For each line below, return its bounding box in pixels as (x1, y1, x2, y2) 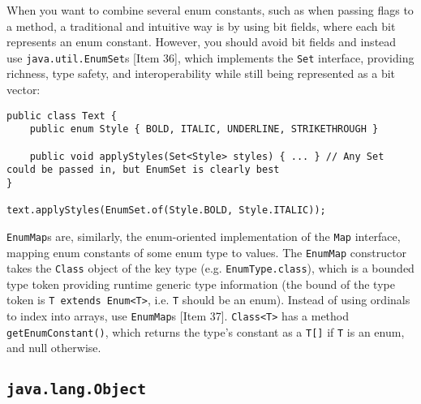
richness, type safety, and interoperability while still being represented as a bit (6, 65, 396, 82)
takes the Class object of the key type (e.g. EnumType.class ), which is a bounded (6, 260, 415, 277)
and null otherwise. (6, 339, 101, 356)
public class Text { (6, 110, 118, 122)
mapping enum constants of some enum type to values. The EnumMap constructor (6, 243, 407, 260)
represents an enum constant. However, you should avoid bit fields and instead (6, 33, 397, 50)
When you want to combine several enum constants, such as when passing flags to (6, 2, 414, 18)
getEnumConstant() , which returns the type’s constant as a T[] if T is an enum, (6, 323, 405, 340)
